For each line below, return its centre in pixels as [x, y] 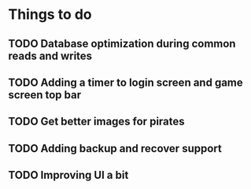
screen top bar [44, 95]
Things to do [50, 15]
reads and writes [50, 56]
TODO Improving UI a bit [68, 175]
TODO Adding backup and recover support [115, 148]
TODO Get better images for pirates [96, 122]
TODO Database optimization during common [122, 44]
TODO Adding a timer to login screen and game [126, 82]
